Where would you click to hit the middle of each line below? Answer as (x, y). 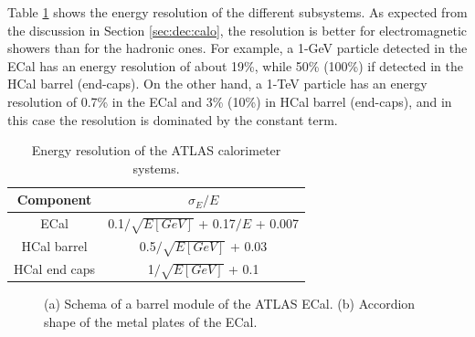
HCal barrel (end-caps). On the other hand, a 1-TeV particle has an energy (217, 84)
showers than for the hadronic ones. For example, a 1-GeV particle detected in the (237, 48)
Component (54, 200)
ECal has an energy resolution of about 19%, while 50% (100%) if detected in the (235, 65)
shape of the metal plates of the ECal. (151, 322)
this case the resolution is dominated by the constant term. (173, 119)
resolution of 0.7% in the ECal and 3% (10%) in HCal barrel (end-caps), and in (230, 101)
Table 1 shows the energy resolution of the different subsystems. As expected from (237, 12)
